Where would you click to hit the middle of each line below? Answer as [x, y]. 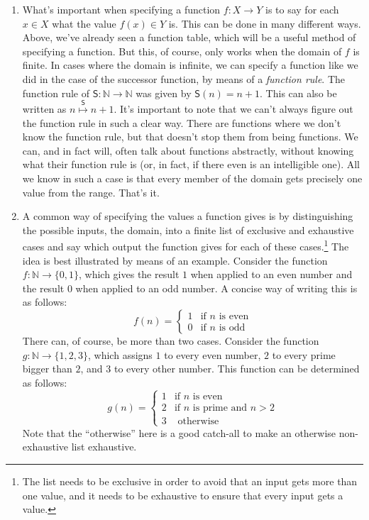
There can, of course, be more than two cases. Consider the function [171, 340]
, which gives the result [129, 274]
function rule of [56, 93]
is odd [232, 328]
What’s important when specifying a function [121, 9]
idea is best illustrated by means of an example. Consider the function [175, 260]
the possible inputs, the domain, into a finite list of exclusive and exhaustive [188, 229]
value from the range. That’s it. [91, 192]
